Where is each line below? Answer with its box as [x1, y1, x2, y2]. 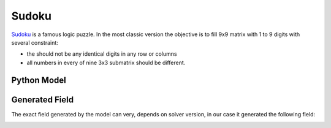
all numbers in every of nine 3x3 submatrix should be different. [26, 59, 186, 66]
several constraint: [11, 39, 58, 46]
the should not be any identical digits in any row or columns [26, 50, 177, 58]
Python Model [11, 75, 67, 85]
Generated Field [11, 94, 74, 105]
